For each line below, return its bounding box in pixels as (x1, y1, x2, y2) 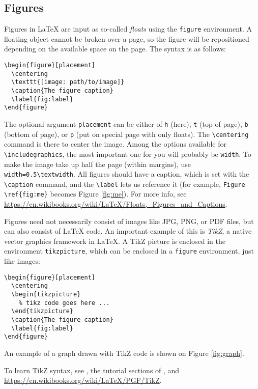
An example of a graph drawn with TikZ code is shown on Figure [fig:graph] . (4, 347, 244, 358)
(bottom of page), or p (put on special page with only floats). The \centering (4, 128, 249, 139)
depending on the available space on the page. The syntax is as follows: (4, 43, 226, 54)
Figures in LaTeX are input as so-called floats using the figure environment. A (4, 23, 252, 34)
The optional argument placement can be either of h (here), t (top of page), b (4, 118, 248, 129)
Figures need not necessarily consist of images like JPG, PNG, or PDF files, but (4, 215, 254, 226)
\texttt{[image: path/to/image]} (11, 78, 125, 86)
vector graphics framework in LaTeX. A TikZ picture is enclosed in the (4, 235, 225, 246)
